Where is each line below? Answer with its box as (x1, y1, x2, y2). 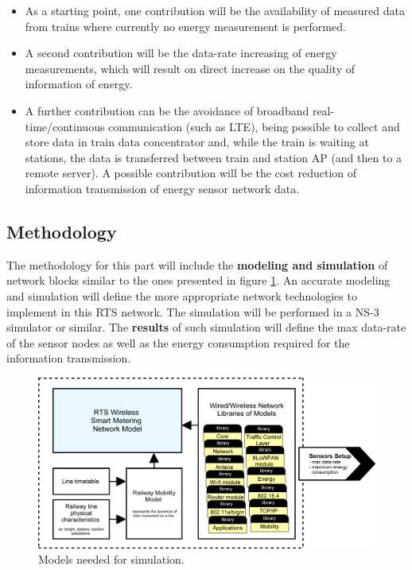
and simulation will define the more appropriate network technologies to (6, 287, 357, 304)
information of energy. (25, 76, 133, 92)
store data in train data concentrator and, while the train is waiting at (25, 134, 369, 150)
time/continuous (25, 118, 105, 134)
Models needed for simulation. (38, 551, 185, 568)
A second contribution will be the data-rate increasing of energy (25, 45, 337, 61)
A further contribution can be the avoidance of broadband (25, 102, 309, 118)
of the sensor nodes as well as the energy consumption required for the (6, 334, 350, 351)
